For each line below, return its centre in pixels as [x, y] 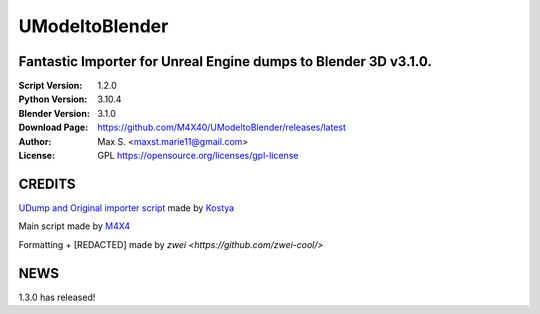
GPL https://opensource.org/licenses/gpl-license [198, 156]
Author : [35, 141]
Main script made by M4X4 [74, 226]
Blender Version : [54, 113]
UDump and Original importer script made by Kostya [126, 207]
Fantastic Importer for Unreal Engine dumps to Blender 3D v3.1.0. [225, 61]
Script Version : [50, 86]
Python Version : [53, 99]
